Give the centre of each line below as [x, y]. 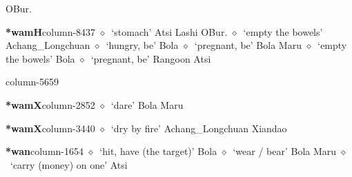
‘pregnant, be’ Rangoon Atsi [151, 58]
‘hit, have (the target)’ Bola [158, 151]
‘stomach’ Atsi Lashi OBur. [169, 31]
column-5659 [32, 82]
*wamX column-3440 [50, 128]
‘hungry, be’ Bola [142, 45]
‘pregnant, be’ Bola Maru [248, 45]
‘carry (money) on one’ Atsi [69, 164]
